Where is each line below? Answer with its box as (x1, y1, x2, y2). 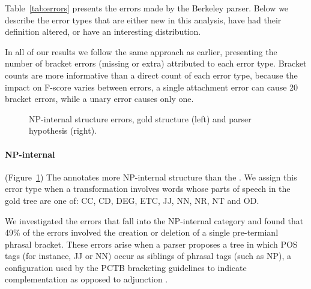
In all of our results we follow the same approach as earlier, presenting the (5, 45, 277, 58)
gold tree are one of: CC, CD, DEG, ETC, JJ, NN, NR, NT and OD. (5, 194, 259, 206)
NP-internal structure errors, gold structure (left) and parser (29, 112, 252, 125)
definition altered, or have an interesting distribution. (5, 25, 201, 38)
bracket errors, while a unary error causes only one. (5, 92, 194, 105)
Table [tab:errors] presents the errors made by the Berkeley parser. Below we (5, 2, 289, 14)
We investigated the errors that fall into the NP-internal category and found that (5, 214, 304, 227)
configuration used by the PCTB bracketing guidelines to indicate (5, 261, 247, 273)
